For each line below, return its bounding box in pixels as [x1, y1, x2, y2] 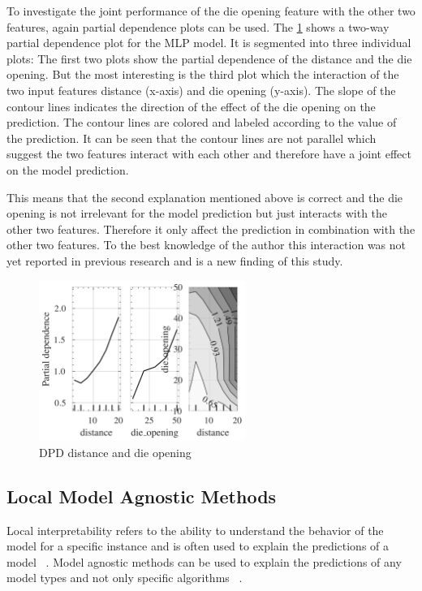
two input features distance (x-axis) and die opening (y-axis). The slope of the [6, 81, 396, 98]
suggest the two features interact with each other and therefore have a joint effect [6, 145, 411, 162]
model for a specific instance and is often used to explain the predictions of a [6, 537, 390, 554]
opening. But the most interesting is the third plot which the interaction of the [6, 66, 399, 83]
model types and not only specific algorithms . [6, 569, 243, 586]
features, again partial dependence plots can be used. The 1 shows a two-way [6, 18, 390, 35]
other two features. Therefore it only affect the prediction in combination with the [6, 220, 416, 237]
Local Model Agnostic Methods [6, 483, 277, 508]
